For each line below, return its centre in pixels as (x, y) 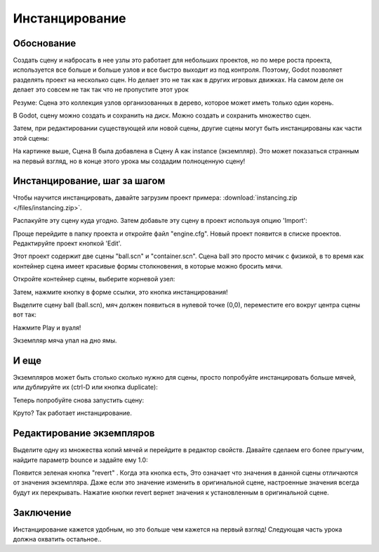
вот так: (25, 315)
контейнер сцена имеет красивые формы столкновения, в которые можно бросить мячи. (148, 266)
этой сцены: (31, 138)
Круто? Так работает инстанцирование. (73, 413)
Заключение (42, 512)
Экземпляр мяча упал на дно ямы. (65, 340)
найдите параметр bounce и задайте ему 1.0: (80, 460)
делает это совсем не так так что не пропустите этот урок (101, 90)
